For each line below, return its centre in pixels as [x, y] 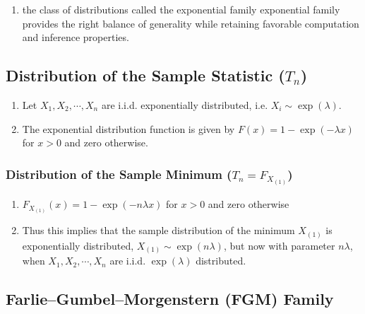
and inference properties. [76, 37]
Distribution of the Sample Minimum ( [119, 174]
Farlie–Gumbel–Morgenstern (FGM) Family [170, 299]
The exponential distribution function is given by [128, 128]
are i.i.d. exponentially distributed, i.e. [185, 104]
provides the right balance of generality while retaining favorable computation [191, 23]
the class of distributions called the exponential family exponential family [181, 9]
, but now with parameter [279, 245]
